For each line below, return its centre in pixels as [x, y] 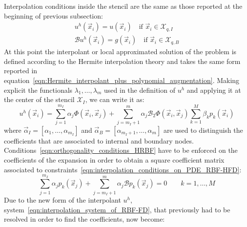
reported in [21, 71]
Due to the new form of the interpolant [62, 200]
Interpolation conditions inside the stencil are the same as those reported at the [123, 6]
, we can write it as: [115, 99]
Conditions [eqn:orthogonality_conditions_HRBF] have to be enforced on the [121, 150]
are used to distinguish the [203, 130]
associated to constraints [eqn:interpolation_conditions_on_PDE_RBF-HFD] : [123, 169]
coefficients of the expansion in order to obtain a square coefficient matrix [114, 159]
